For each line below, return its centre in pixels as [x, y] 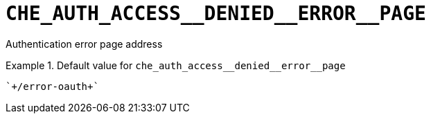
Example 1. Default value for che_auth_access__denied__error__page [176, 65]
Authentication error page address [84, 44]
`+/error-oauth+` [52, 86]
